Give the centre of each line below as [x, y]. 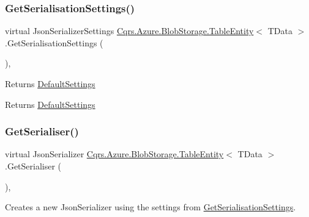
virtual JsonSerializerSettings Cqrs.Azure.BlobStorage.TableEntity [129, 31]
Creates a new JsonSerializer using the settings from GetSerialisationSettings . [151, 207]
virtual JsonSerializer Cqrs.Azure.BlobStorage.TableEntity [114, 154]
